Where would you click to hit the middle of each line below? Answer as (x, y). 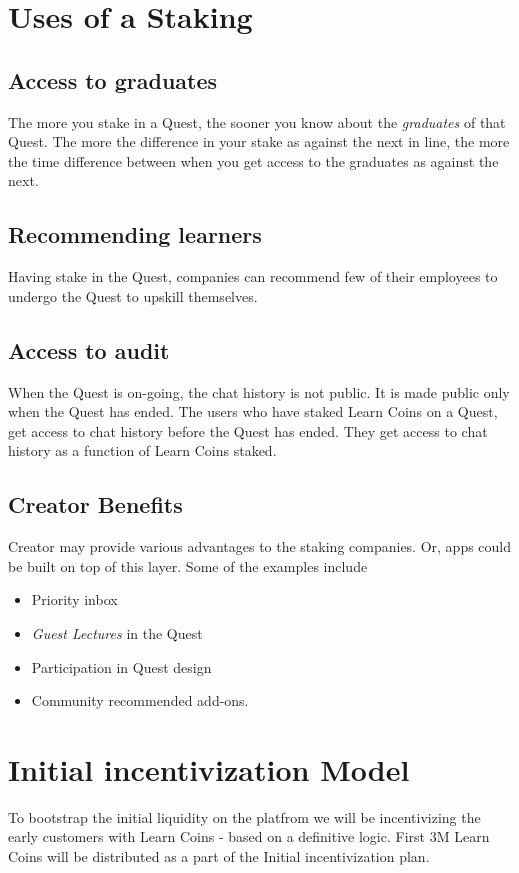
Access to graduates (113, 79)
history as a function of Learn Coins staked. (142, 450)
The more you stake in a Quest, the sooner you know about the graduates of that (257, 121)
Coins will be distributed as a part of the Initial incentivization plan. (219, 856)
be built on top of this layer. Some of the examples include (188, 565)
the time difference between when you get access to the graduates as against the (253, 160)
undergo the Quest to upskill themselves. (133, 295)
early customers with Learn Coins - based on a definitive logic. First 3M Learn (249, 836)
